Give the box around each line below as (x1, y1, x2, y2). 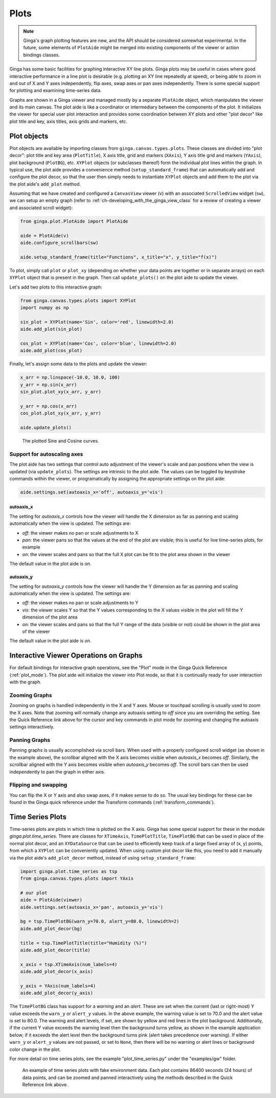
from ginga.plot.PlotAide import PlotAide (20, 218, 128, 224)
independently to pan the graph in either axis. (9, 768, 105, 775)
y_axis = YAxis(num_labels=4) (20, 983, 96, 989)
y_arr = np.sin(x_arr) (20, 382, 77, 387)
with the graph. (9, 679, 42, 685)
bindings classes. (23, 52, 60, 58)
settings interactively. (9, 724, 55, 730)
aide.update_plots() (20, 425, 72, 430)
